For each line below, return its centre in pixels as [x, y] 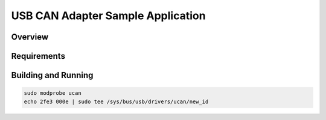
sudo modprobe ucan [53, 93]
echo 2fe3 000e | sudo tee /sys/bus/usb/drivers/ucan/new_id [116, 101]
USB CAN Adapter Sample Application [108, 16]
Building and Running [52, 75]
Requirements [38, 56]
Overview [30, 37]
